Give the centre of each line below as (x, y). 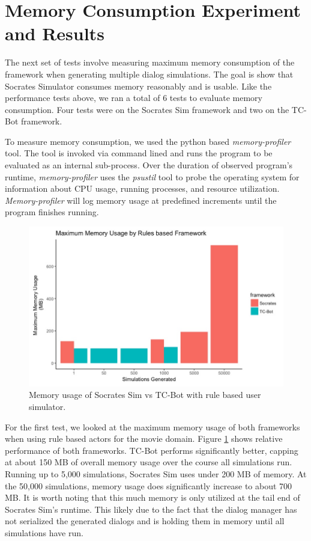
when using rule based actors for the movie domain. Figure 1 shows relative (144, 439)
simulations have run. (44, 532)
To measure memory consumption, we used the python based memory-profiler (148, 141)
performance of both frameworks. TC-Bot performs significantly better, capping (152, 450)
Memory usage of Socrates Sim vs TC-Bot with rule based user (145, 395)
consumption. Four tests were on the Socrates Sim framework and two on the (147, 109)
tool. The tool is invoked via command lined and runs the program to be (139, 153)
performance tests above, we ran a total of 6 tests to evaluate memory (134, 98)
